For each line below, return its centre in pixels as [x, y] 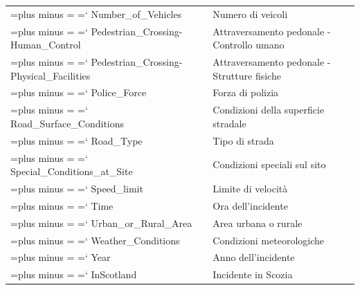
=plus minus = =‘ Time [62, 205]
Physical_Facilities [51, 75]
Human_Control [46, 45]
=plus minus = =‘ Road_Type [76, 140]
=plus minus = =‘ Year [61, 257]
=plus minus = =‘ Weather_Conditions [95, 240]
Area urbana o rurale [258, 223]
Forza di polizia [246, 92]
